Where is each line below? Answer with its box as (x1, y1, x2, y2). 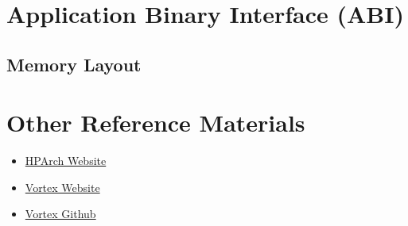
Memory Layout (6, 52, 142, 76)
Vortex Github (25, 205, 96, 222)
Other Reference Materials (6, 106, 305, 139)
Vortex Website (25, 178, 100, 195)
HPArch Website (25, 152, 107, 169)
